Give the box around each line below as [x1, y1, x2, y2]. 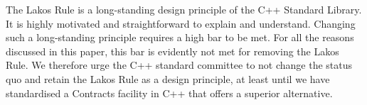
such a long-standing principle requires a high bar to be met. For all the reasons [6, 30, 354, 45]
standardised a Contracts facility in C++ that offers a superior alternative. [6, 85, 333, 100]
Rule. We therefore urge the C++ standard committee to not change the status [6, 57, 353, 72]
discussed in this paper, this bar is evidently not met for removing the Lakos [6, 43, 339, 58]
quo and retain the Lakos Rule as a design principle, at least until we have [6, 71, 330, 86]
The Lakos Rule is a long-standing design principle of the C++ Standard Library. [6, 2, 362, 16]
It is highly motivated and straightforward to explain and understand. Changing [6, 16, 356, 31]
